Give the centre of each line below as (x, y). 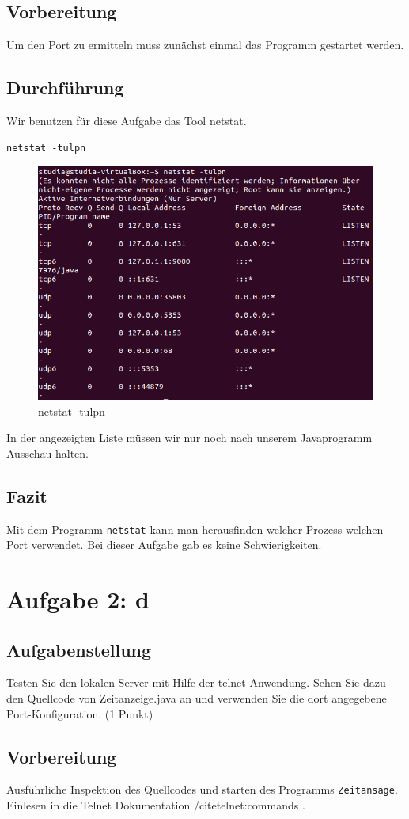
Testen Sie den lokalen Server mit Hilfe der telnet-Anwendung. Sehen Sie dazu (196, 682)
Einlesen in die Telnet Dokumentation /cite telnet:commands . (156, 805)
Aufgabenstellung (79, 649)
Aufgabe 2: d (78, 598)
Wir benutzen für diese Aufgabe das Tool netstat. (127, 120)
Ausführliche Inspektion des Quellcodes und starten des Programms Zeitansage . (202, 789)
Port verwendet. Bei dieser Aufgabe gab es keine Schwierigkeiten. (164, 545)
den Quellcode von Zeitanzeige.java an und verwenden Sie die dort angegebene (197, 697)
